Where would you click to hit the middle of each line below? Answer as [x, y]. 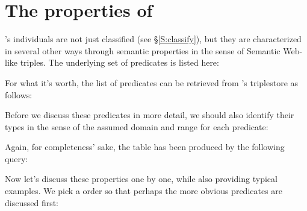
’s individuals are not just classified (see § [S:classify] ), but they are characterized [153, 39]
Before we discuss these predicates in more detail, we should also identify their [150, 115]
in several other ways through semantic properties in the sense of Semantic [143, 50]
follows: [19, 94]
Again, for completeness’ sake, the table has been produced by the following [145, 147]
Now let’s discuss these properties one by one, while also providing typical [141, 179]
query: [17, 158]
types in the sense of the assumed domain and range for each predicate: [137, 126]
